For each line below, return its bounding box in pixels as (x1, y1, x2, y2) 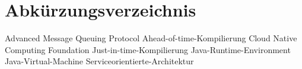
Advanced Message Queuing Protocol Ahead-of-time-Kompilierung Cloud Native (5, 32, 297, 44)
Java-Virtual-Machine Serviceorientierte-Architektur (5, 55, 194, 67)
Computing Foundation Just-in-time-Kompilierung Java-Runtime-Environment (5, 43, 291, 55)
